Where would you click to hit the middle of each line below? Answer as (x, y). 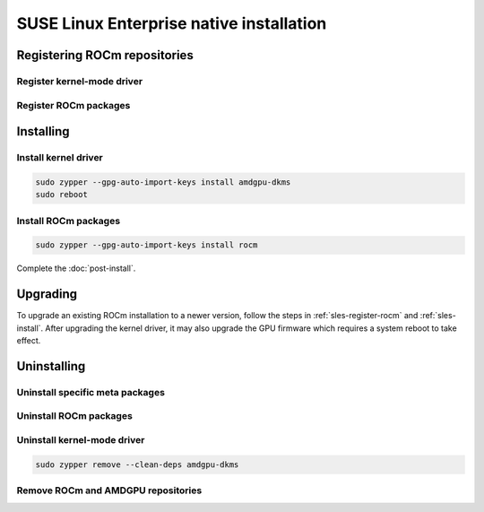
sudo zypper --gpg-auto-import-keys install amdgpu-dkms (163, 182)
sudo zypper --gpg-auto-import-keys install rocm (147, 245)
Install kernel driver (60, 158)
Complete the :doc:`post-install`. (76, 268)
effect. (29, 341)
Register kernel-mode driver (80, 81)
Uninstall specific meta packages (91, 392)
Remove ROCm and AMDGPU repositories (109, 490)
